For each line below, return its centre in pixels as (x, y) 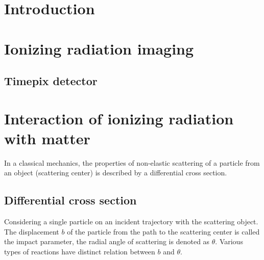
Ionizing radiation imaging (99, 48)
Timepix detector (51, 81)
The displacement (32, 231)
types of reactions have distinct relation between (80, 252)
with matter (47, 138)
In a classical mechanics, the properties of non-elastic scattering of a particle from (132, 162)
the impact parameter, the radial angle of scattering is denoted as (107, 241)
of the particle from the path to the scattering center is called (163, 231)
